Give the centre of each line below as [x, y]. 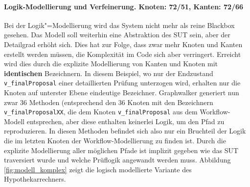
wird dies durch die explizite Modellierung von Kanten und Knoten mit [111, 64]
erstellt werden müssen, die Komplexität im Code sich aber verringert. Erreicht [123, 54]
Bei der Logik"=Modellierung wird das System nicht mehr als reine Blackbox [119, 25]
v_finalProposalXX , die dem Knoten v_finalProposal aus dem [101, 112]
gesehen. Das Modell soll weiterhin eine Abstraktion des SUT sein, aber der [117, 35]
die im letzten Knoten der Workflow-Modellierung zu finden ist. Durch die [115, 141]
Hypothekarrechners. [35, 179]
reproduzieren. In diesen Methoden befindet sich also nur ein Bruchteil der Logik [125, 131]
